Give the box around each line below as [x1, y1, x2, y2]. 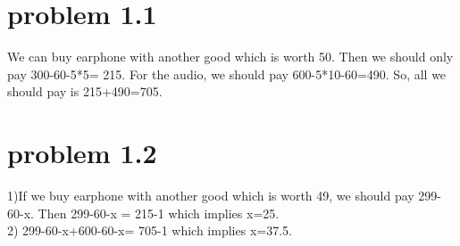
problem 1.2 [7, 135, 157, 171]
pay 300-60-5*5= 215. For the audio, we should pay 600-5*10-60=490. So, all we [7, 64, 447, 83]
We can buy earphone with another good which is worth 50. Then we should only [7, 47, 454, 66]
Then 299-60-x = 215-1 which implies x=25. [38, 203, 280, 222]
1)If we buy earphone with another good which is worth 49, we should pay [7, 186, 414, 205]
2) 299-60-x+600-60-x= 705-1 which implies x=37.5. [7, 221, 292, 240]
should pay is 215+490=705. [7, 82, 163, 101]
